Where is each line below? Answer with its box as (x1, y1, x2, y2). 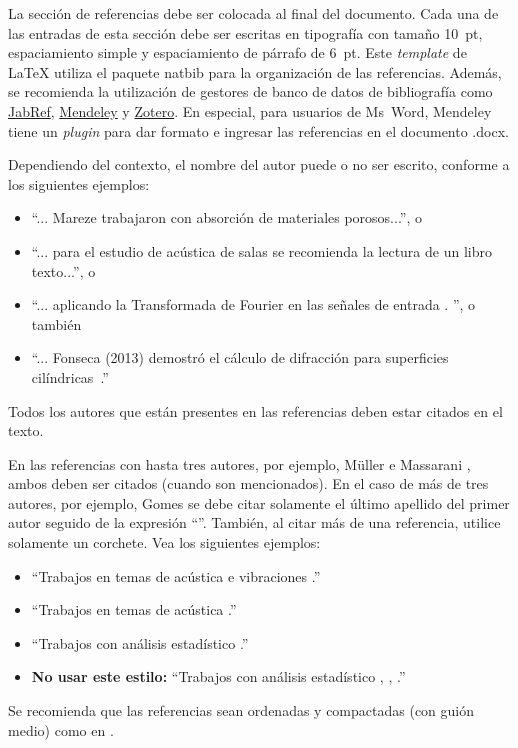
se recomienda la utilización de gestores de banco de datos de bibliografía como (8, 81, 493, 102)
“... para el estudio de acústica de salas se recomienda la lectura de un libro (31, 240, 492, 261)
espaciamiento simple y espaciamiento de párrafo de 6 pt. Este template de (8, 42, 467, 63)
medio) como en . (8, 719, 114, 740)
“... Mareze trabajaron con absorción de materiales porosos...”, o (31, 207, 423, 228)
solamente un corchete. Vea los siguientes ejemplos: (8, 532, 321, 553)
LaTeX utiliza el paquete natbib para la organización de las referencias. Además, (8, 61, 502, 82)
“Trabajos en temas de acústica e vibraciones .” (31, 565, 321, 586)
